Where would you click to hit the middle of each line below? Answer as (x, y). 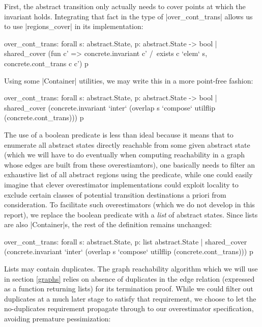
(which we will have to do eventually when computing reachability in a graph (124, 155)
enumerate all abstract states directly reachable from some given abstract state (127, 144)
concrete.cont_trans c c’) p (46, 63)
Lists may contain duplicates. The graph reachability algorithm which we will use (131, 269)
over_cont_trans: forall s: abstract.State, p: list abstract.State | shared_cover (126, 241)
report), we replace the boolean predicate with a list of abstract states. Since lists (131, 214)
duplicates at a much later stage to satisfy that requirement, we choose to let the (130, 298)
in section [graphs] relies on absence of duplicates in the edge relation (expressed (129, 278)
